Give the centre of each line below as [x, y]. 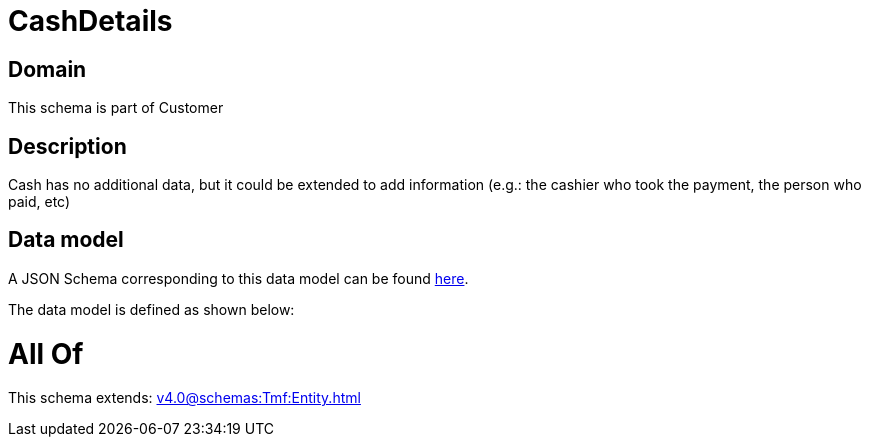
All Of [46, 353]
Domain [47, 69]
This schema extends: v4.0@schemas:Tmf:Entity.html [184, 398]
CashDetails [90, 21]
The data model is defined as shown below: [151, 309]
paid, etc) [39, 202]
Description [67, 146]
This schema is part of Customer [116, 108]
